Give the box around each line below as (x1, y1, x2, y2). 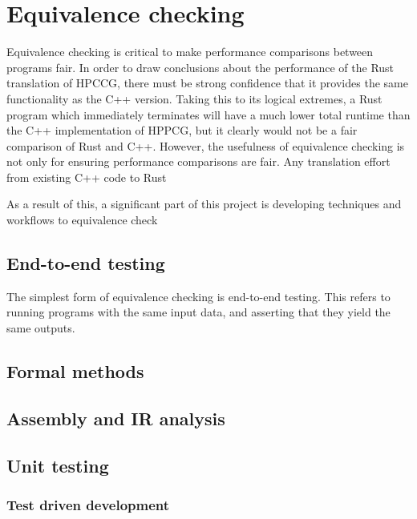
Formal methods (6, 359, 144, 384)
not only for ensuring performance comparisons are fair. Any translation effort (6, 153, 391, 170)
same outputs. (6, 320, 75, 336)
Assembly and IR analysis (6, 405, 225, 430)
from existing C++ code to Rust (6, 168, 167, 185)
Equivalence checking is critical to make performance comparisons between (6, 43, 374, 60)
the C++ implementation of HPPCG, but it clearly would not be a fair (6, 122, 358, 139)
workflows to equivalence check (6, 211, 158, 228)
